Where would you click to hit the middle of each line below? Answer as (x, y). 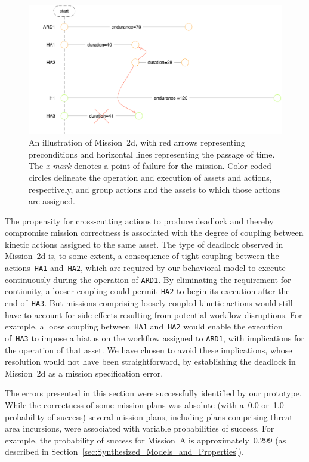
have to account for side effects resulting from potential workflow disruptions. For (154, 314)
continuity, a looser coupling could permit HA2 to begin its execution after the (147, 291)
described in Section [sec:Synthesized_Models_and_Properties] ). (124, 452)
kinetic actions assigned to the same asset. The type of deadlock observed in (144, 244)
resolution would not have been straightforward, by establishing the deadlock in (150, 361)
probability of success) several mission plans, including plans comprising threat (149, 416)
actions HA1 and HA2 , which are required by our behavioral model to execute (145, 268)
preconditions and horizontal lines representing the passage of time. (152, 154)
